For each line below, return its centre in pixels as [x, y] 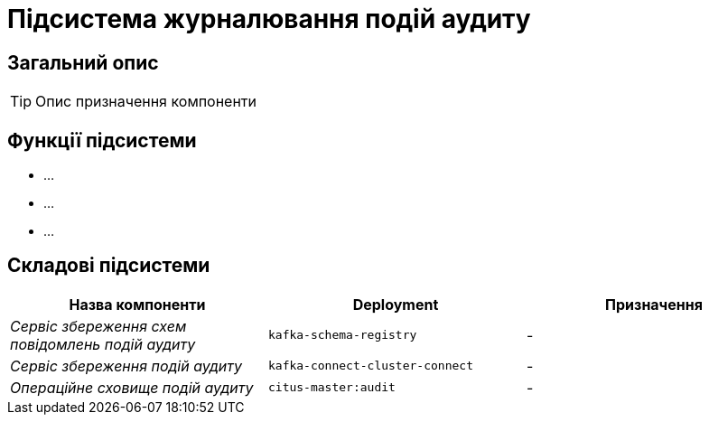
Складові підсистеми [109, 266]
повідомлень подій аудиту [103, 344]
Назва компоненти [137, 304]
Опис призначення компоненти [146, 102]
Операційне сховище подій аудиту [132, 387]
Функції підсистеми [102, 140]
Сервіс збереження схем [98, 326]
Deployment [396, 304]
